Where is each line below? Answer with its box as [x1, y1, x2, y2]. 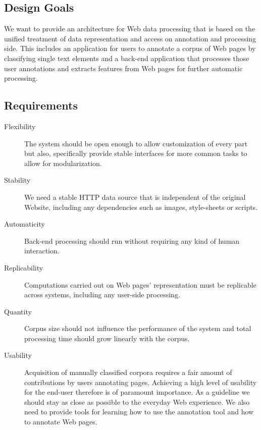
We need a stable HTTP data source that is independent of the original [24, 191, 246, 202]
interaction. [24, 245, 60, 256]
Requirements [4, 97, 78, 113]
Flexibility [4, 121, 36, 131]
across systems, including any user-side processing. [24, 289, 180, 300]
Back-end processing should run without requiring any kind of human [24, 235, 240, 246]
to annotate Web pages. [24, 416, 97, 427]
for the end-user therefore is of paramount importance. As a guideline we [24, 387, 250, 397]
